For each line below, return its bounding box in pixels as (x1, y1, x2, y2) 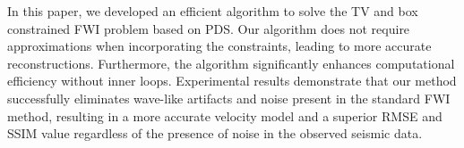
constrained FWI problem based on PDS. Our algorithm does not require (7, 19, 410, 37)
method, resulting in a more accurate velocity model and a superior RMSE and (7, 106, 443, 125)
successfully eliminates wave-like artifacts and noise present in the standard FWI (7, 88, 451, 107)
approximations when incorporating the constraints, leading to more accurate (7, 37, 432, 55)
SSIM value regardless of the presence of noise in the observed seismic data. (7, 124, 423, 143)
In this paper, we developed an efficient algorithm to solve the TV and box (7, 2, 418, 20)
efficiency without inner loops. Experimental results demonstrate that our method (7, 71, 457, 90)
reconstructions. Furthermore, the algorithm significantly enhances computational (7, 53, 455, 72)
